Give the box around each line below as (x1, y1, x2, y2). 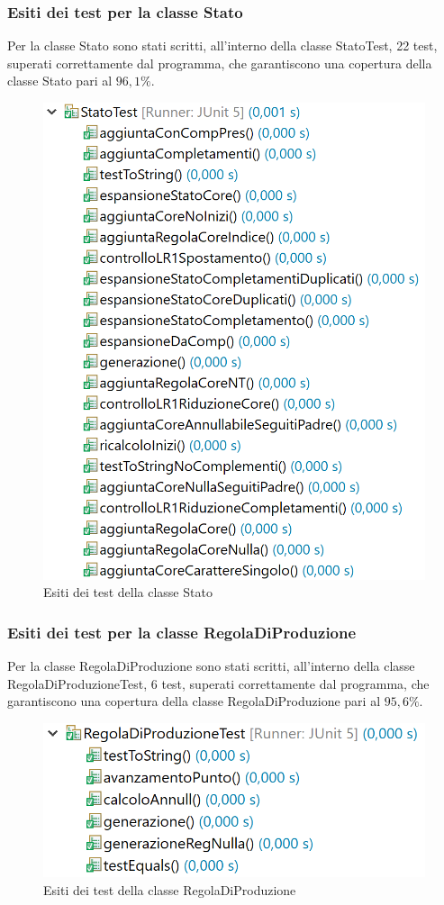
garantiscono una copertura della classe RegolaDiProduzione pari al (7, 692, 381, 710)
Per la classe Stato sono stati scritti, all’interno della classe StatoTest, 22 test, (7, 36, 438, 55)
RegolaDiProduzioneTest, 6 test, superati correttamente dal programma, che (7, 674, 430, 692)
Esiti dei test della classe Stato (43, 583, 213, 602)
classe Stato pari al (7, 71, 113, 90)
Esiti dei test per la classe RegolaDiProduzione (7, 620, 357, 643)
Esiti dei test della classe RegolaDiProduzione (43, 880, 296, 899)
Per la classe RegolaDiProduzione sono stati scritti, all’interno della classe (7, 656, 415, 674)
